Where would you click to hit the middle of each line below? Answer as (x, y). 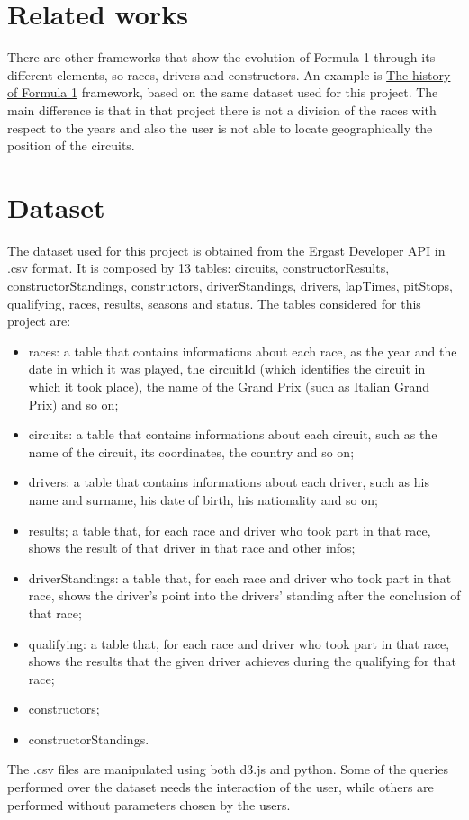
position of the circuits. (71, 145)
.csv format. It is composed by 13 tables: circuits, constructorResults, (198, 268)
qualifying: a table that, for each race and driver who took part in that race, (239, 643)
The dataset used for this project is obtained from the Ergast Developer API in (226, 250)
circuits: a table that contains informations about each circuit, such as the (233, 434)
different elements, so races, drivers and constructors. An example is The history (229, 74)
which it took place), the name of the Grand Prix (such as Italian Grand (229, 386)
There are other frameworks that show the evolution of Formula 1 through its (221, 57)
